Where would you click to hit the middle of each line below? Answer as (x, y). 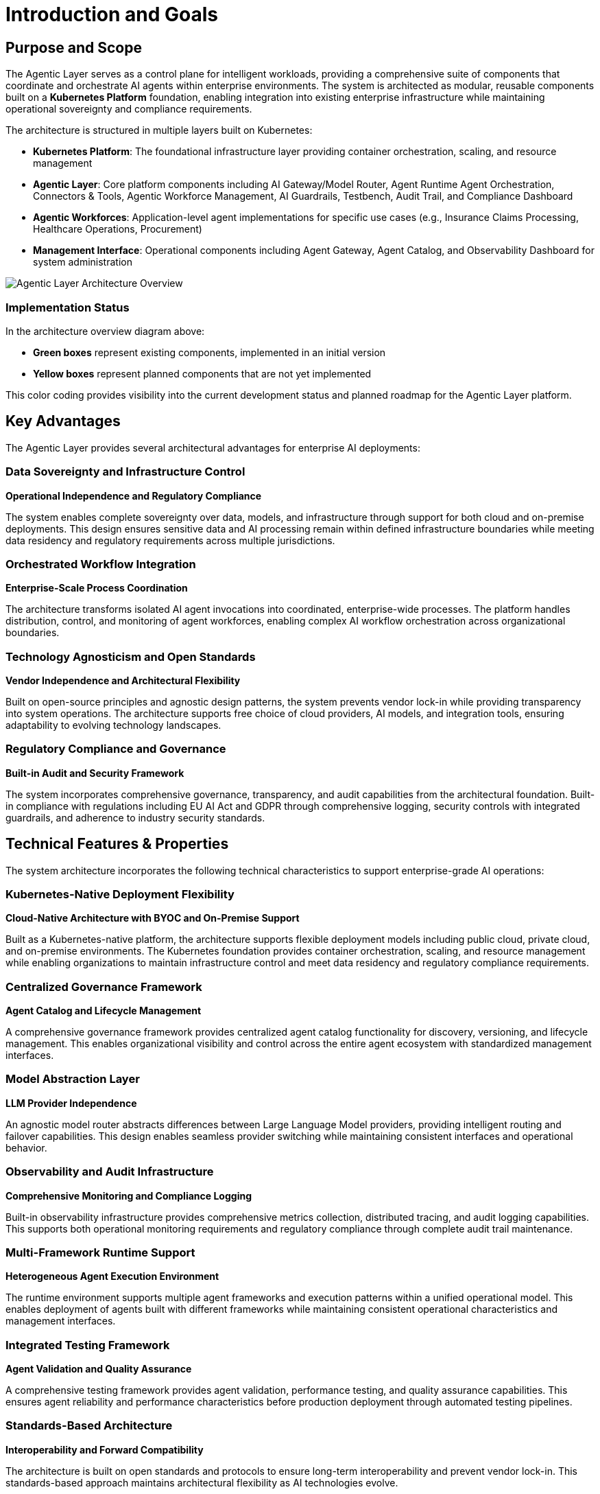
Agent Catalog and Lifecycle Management (104, 1011)
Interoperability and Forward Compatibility (105, 1449)
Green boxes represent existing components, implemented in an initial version (209, 352)
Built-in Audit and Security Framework (95, 773)
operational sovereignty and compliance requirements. (129, 109)
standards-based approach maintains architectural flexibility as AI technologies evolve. (202, 1482)
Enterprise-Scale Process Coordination (97, 588)
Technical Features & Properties (117, 844)
